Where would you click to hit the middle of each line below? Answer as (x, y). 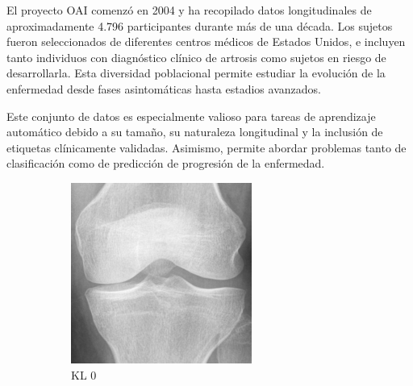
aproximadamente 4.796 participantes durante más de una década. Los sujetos (200, 25)
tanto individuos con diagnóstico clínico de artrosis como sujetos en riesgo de (196, 57)
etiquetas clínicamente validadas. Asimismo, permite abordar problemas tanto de (206, 147)
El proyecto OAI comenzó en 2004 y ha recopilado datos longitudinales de (189, 10)
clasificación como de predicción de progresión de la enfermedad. (166, 163)
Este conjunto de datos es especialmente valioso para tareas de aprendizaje (191, 116)
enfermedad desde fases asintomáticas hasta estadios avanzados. (164, 88)
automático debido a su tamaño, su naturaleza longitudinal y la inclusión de (195, 132)
